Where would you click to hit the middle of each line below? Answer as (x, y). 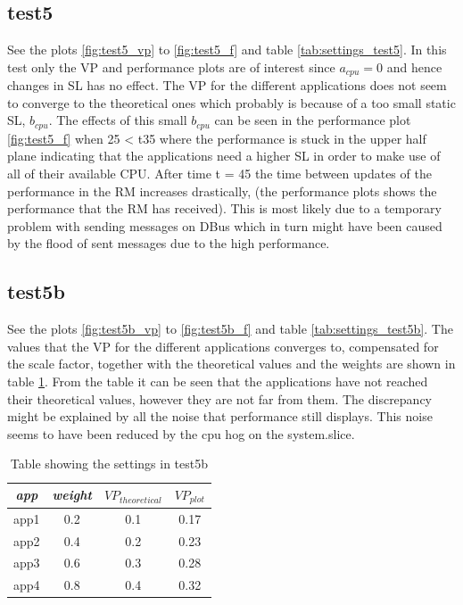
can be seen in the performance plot (313, 120)
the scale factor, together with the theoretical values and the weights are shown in (231, 364)
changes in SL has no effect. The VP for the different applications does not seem (227, 85)
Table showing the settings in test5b (109, 464)
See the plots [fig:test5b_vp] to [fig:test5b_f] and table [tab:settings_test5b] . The (230, 329)
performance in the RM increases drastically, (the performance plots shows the (222, 191)
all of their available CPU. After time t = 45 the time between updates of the (219, 174)
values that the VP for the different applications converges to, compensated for (223, 346)
